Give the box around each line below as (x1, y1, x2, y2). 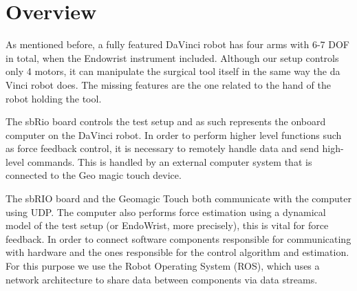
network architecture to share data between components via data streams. (6, 272, 318, 286)
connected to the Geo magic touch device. (6, 168, 182, 182)
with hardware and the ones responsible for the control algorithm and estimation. (6, 245, 349, 259)
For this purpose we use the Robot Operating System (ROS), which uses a (6, 259, 320, 273)
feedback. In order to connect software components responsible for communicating (6, 231, 351, 246)
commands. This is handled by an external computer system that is (27, 154, 312, 169)
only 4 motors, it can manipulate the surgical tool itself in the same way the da (6, 64, 340, 78)
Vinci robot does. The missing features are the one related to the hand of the (6, 77, 331, 91)
